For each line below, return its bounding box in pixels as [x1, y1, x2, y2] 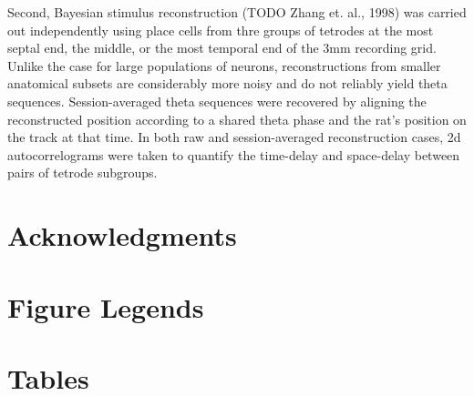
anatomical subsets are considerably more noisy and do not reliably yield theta [7, 74, 448, 93]
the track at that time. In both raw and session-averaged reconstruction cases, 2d [7, 127, 461, 147]
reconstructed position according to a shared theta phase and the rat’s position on [7, 109, 467, 128]
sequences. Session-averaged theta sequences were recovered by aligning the [7, 91, 427, 110]
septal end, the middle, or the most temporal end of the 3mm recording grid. [7, 38, 437, 57]
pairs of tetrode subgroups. [7, 163, 158, 182]
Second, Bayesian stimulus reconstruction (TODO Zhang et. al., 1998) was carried [7, 3, 467, 21]
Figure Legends [7, 288, 204, 325]
